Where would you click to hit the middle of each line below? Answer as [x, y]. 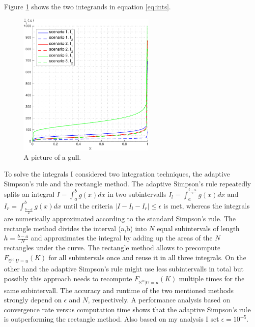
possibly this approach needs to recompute [68, 278]
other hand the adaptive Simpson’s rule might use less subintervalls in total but [124, 269]
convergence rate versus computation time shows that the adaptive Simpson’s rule [127, 309]
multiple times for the [212, 278]
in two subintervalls [137, 194]
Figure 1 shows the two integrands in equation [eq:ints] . [87, 6]
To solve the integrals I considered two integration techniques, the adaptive [117, 173]
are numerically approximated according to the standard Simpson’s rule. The [120, 218]
